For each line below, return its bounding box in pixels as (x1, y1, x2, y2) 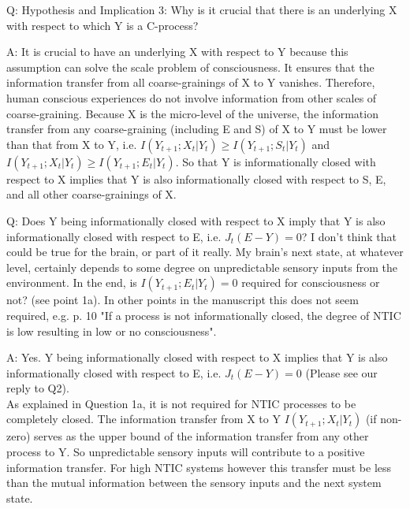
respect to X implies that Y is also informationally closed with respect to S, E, (6, 170, 386, 187)
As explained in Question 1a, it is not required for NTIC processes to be (6, 395, 356, 411)
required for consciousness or (241, 274, 380, 291)
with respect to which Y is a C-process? (6, 17, 199, 33)
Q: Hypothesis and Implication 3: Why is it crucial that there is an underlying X (6, 2, 397, 17)
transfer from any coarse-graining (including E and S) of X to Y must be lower (6, 121, 387, 137)
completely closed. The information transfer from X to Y (6, 411, 281, 427)
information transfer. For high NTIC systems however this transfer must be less (6, 459, 392, 475)
